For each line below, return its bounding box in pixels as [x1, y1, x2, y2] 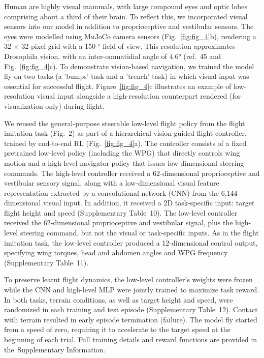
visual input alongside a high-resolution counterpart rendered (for [37, 91, 241, 101]
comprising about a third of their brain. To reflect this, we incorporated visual [4, 11, 248, 21]
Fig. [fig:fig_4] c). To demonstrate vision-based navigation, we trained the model [4, 61, 254, 71]
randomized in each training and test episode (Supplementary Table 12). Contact [4, 304, 258, 315]
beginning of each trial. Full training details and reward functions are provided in [4, 334, 257, 344]
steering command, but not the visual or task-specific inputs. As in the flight [20, 227, 259, 238]
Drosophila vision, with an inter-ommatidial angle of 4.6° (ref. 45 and [4, 50, 221, 61]
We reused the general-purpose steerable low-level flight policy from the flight [4, 117, 245, 128]
